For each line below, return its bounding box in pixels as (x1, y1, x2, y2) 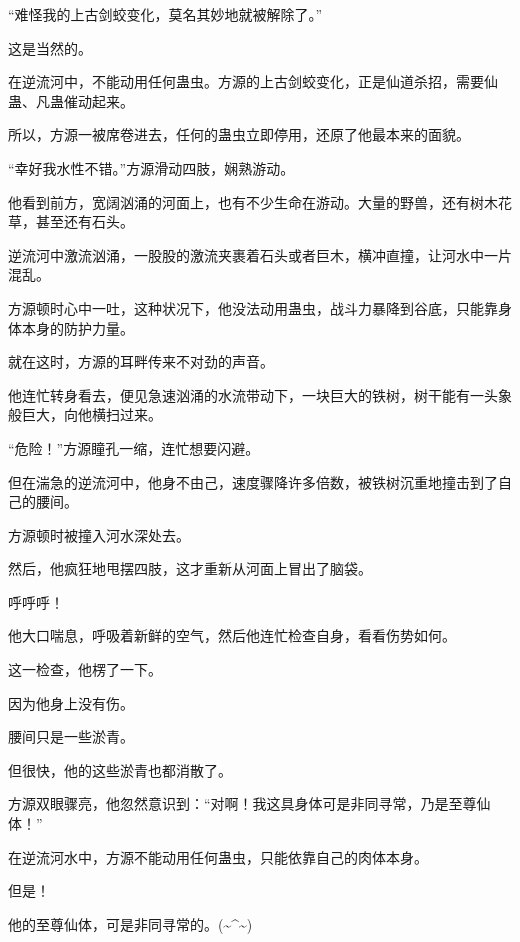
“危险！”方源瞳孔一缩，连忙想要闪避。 (8, 437, 260, 458)
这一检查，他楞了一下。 (8, 659, 162, 680)
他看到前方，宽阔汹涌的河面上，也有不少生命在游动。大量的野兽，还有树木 (8, 191, 498, 212)
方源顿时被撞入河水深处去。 (8, 524, 190, 545)
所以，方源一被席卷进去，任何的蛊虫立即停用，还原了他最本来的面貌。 (8, 124, 470, 145)
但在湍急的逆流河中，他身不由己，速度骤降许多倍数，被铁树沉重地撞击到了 (8, 471, 498, 492)
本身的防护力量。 (21, 317, 134, 338)
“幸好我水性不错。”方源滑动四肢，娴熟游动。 (8, 157, 295, 178)
